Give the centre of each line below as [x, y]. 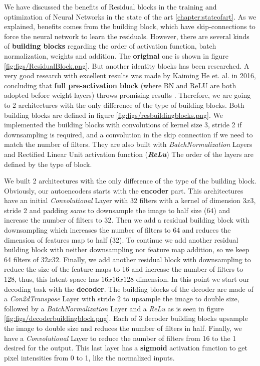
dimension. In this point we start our [193, 279]
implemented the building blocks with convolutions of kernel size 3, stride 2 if [123, 125]
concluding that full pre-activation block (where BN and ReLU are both [120, 85]
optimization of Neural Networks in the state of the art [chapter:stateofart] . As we [130, 16]
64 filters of [21, 259]
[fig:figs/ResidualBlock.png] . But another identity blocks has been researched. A [127, 65]
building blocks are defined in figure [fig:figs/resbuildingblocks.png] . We [113, 115]
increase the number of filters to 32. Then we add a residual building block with [127, 220]
